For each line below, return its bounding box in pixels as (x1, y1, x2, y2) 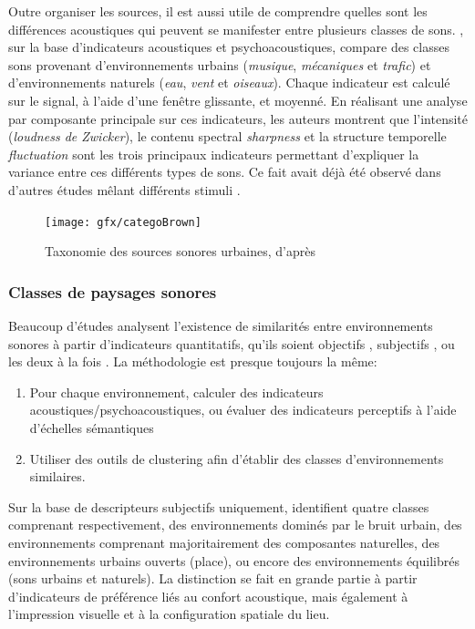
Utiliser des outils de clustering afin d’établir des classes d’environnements (29, 449, 444, 468)
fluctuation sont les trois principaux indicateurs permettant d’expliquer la (8, 144, 419, 163)
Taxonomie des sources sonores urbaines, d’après (45, 242, 316, 261)
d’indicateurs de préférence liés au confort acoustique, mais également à (8, 586, 408, 605)
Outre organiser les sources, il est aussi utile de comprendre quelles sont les (8, 2, 428, 20)
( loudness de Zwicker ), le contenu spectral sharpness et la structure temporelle (8, 127, 447, 146)
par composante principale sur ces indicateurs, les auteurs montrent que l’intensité (8, 108, 468, 128)
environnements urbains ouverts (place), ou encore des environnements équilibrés (8, 551, 460, 570)
